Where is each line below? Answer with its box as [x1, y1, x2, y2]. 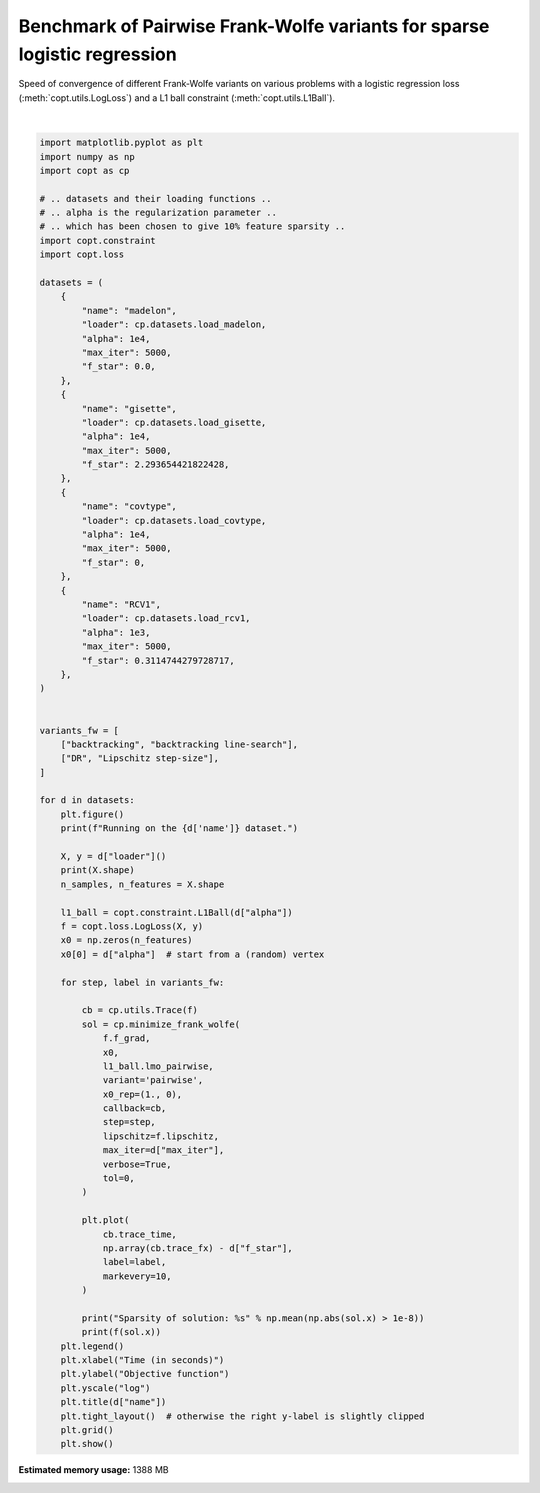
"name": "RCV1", [81, 599, 162, 610]
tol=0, [102, 1173, 135, 1184]
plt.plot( [81, 1215, 130, 1226]
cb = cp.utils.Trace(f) [81, 1005, 199, 1016]
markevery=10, [102, 1270, 172, 1282]
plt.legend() [60, 1340, 125, 1352]
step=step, [102, 1116, 157, 1128]
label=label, [102, 1256, 167, 1268]
